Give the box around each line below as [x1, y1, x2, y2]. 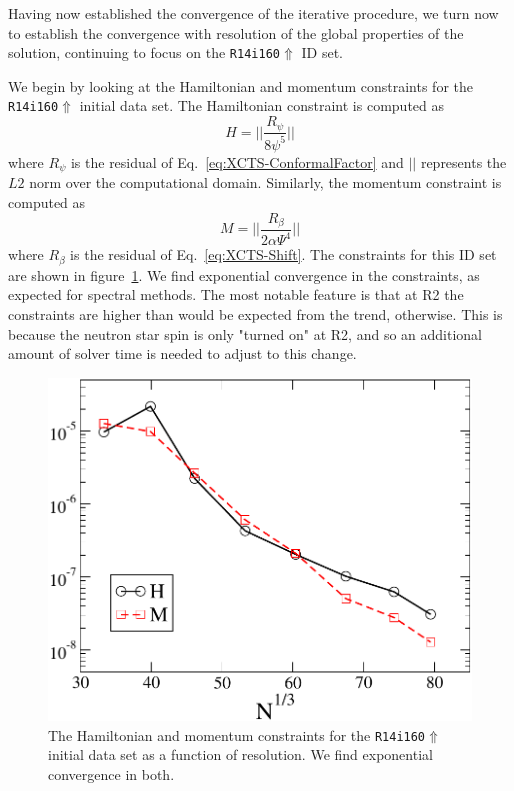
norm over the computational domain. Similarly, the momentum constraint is [29, 172, 502, 193]
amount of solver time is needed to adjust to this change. [8, 343, 357, 364]
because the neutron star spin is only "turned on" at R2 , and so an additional [8, 323, 482, 344]
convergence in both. [48, 763, 175, 784]
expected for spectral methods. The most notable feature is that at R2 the [8, 284, 464, 305]
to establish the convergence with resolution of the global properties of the [8, 22, 464, 43]
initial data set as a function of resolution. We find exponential [48, 744, 433, 765]
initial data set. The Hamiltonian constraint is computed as [79, 95, 445, 116]
